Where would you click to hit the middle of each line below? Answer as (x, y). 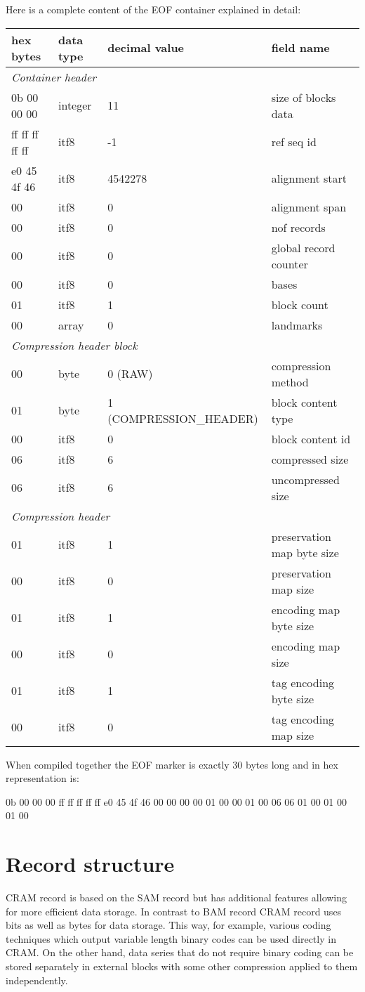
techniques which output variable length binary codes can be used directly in (171, 938)
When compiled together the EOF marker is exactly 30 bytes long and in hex (172, 764)
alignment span (309, 207)
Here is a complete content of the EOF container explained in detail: (153, 9)
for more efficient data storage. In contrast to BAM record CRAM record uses (174, 911)
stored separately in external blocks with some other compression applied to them (182, 966)
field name (300, 48)
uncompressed (305, 479)
